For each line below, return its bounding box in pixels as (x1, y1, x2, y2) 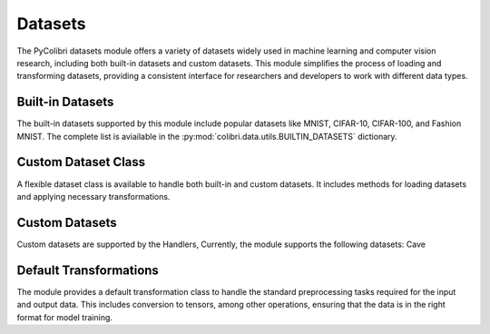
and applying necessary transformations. (16, 191, 171, 201)
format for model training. (16, 311, 113, 322)
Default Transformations (16, 262, 159, 278)
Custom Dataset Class (16, 154, 146, 170)
